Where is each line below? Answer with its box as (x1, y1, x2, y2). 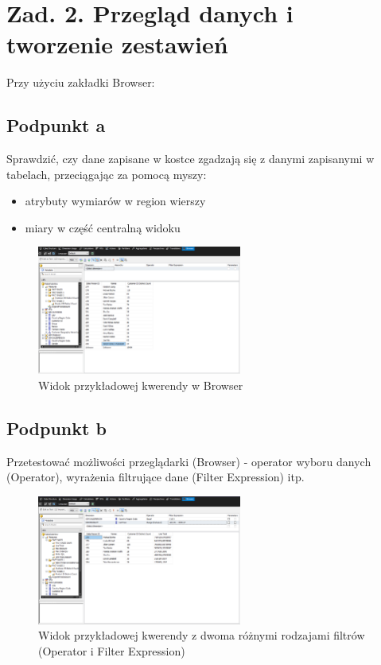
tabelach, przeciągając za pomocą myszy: (6, 165, 207, 182)
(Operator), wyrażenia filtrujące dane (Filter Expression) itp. (6, 469, 305, 485)
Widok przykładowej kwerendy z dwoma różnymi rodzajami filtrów (38, 627, 365, 644)
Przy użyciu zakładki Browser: (6, 74, 155, 91)
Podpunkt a (6, 113, 106, 138)
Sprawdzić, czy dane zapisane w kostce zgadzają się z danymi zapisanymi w (6, 150, 375, 167)
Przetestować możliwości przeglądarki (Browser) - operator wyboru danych (6, 453, 371, 469)
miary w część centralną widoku (25, 219, 181, 235)
